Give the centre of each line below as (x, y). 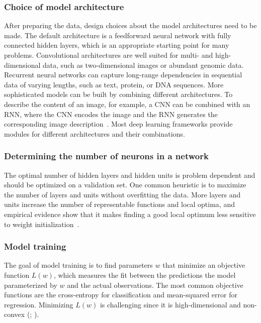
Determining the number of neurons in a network (106, 156)
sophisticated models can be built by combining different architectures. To (118, 94)
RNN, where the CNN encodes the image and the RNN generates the (111, 114)
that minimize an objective (204, 265)
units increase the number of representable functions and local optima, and (119, 204)
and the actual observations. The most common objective (155, 285)
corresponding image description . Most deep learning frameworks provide (118, 124)
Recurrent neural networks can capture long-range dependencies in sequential (123, 75)
